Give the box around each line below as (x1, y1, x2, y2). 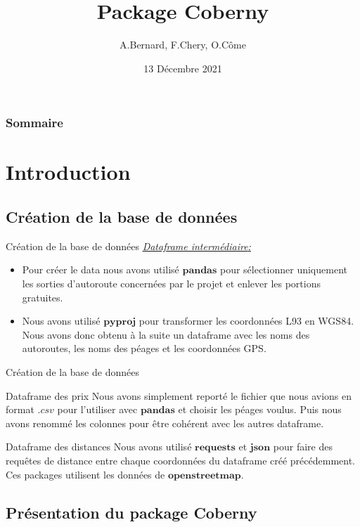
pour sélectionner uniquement (219, 262, 347, 277)
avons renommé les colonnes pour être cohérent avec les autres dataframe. (6, 415, 324, 430)
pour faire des (273, 439, 333, 454)
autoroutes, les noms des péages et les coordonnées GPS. (22, 341, 266, 356)
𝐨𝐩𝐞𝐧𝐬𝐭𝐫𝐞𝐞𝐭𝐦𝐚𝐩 (167, 470, 241, 481)
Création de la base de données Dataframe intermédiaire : (6, 238, 251, 253)
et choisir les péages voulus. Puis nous (178, 402, 342, 417)
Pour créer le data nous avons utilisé (22, 262, 179, 277)
